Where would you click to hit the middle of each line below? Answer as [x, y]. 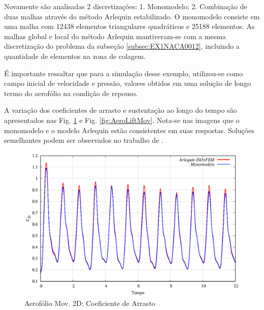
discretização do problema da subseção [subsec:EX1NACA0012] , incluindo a [122, 46]
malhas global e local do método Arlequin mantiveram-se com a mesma [115, 36]
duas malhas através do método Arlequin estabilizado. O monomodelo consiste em [132, 16]
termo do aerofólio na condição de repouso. [71, 93]
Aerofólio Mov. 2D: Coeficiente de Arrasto [90, 303]
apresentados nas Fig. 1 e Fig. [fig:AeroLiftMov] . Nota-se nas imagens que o [122, 120]
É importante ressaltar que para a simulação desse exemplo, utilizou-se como [124, 73]
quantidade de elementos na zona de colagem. [75, 56]
